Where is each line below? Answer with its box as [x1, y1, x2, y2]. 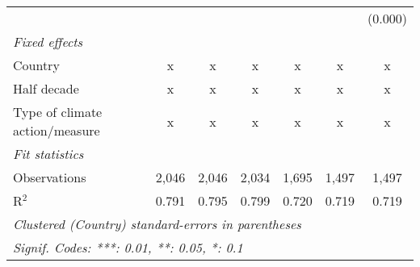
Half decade [13, 79, 79, 98]
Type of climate [13, 102, 103, 121]
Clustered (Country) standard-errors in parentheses [13, 215, 301, 233]
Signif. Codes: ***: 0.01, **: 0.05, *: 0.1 [13, 238, 243, 257]
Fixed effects [13, 32, 83, 51]
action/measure [13, 121, 100, 140]
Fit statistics [13, 144, 84, 163]
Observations [13, 168, 86, 186]
